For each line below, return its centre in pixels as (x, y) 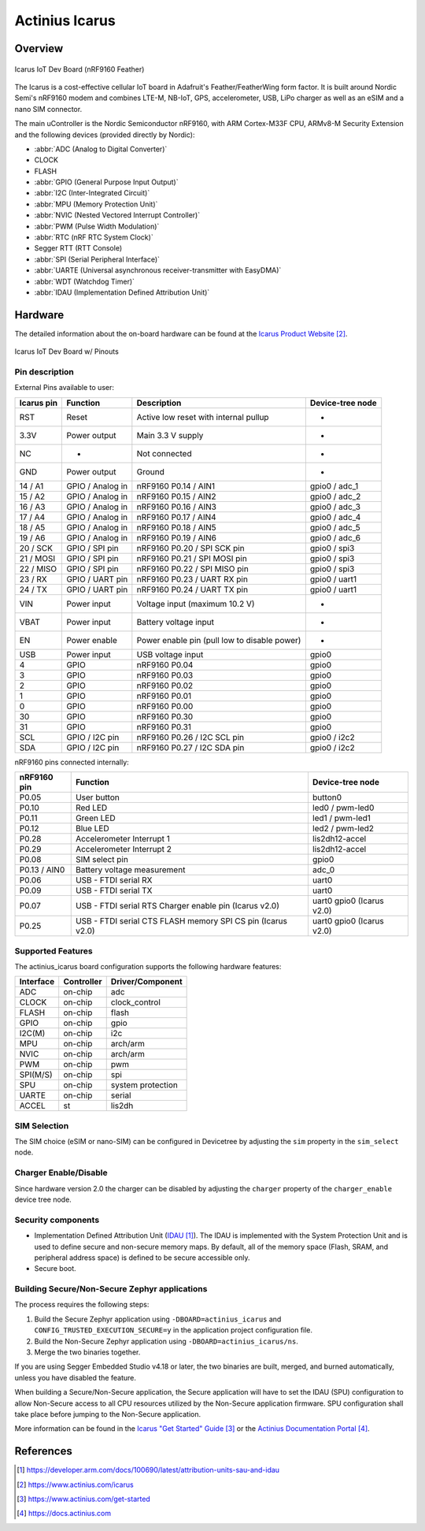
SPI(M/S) (36, 1075)
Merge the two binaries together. (87, 1352)
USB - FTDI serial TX (114, 890)
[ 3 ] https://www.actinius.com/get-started (84, 1499)
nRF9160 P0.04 (165, 664)
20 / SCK (36, 548)
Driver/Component (146, 982)
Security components (57, 1220)
